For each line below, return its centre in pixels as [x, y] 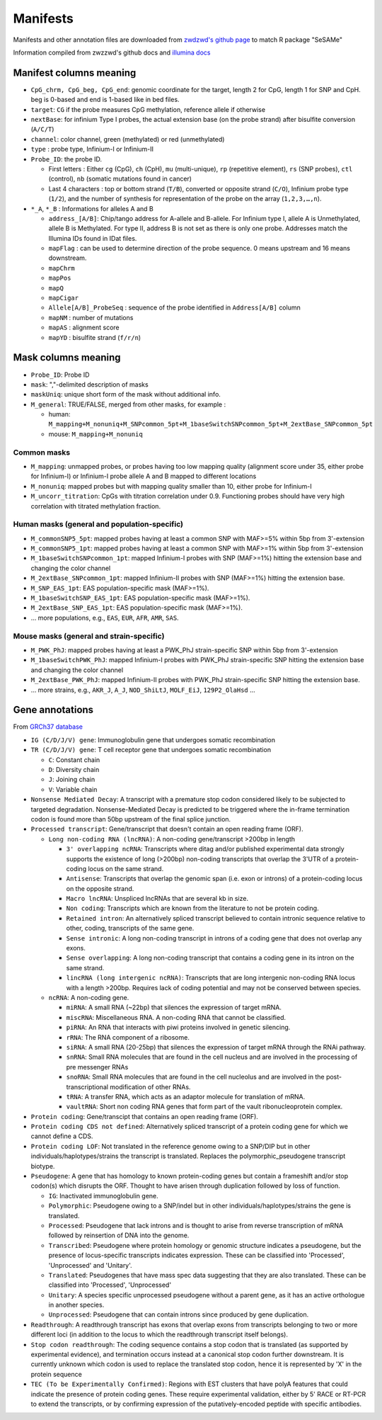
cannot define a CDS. [62, 1136]
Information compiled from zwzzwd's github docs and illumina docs [112, 52]
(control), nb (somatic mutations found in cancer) [120, 179]
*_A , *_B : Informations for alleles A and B [92, 208]
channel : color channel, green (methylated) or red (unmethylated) [128, 139]
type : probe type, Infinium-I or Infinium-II [92, 149]
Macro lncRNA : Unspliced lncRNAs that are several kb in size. [157, 899]
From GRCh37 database [48, 727]
